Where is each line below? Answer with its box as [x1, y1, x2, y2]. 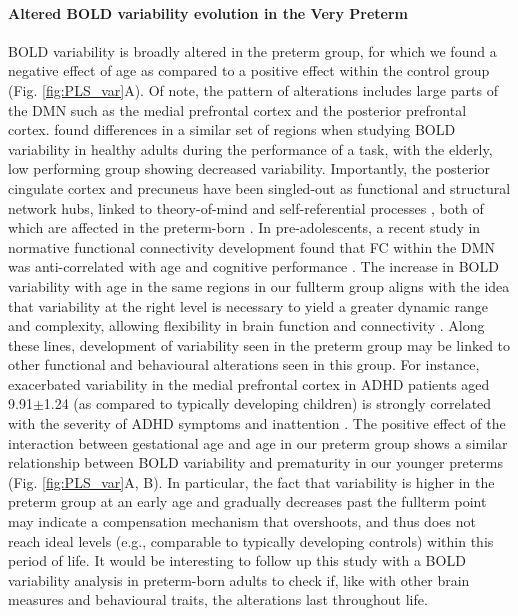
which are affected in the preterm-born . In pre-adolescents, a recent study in [8, 217, 481, 238]
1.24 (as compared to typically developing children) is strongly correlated [43, 393, 492, 414]
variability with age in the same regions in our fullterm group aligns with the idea [8, 275, 510, 296]
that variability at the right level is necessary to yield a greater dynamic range [8, 295, 488, 316]
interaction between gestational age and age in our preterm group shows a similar [8, 432, 508, 453]
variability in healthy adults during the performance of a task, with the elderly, [8, 138, 493, 159]
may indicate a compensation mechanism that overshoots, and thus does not [8, 511, 476, 532]
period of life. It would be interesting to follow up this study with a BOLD [8, 550, 466, 571]
